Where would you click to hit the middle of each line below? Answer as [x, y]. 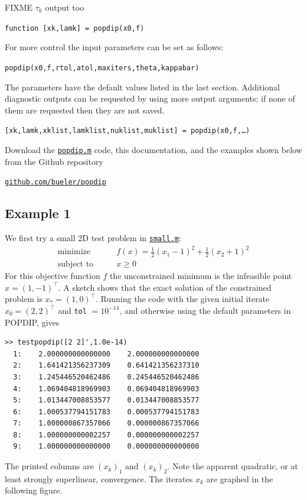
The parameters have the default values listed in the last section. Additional [142, 87]
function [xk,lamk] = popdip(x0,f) [75, 28]
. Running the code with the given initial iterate [183, 299]
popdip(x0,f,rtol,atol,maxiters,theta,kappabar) [102, 68]
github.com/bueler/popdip [55, 182]
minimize [74, 252]
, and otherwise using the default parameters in [205, 310]
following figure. [34, 490]
